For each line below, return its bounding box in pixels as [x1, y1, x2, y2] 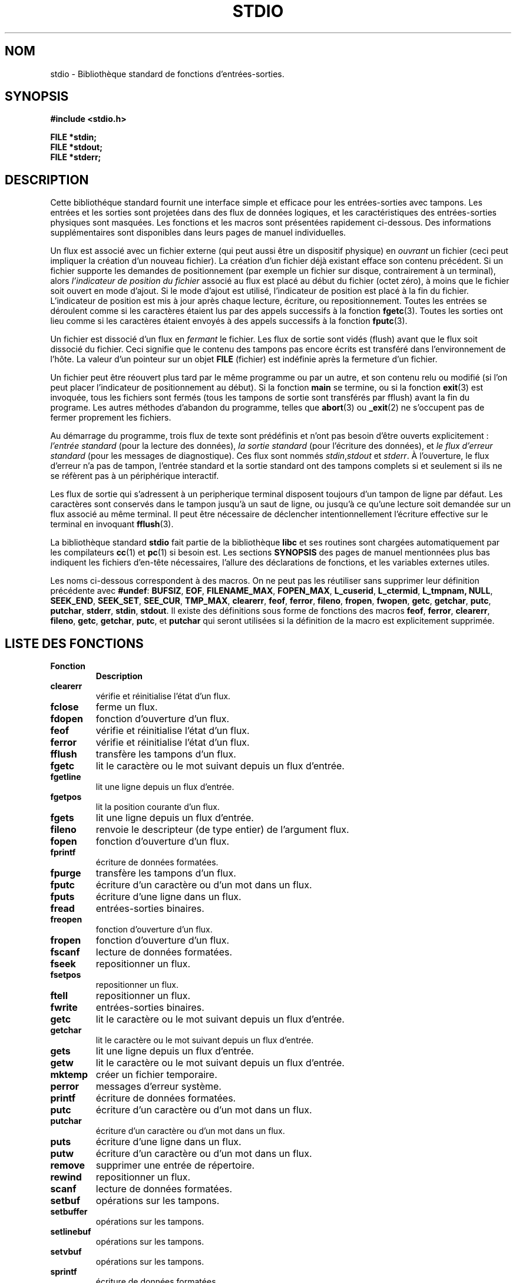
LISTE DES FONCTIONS [5, 636, 144, 651]
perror [50, 1080, 80, 1093]
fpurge [50, 867, 81, 879]
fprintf [50, 847, 76, 858]
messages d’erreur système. [95, 1080, 221, 1093]
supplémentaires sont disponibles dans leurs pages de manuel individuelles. [50, 227, 346, 238]
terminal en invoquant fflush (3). [50, 519, 174, 530]
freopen [50, 914, 82, 925]
